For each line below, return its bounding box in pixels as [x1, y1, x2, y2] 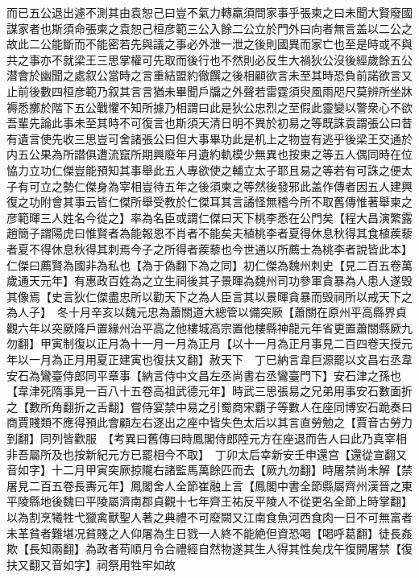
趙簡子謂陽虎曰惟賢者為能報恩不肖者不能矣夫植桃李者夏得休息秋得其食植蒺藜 [6, 225, 413, 242]
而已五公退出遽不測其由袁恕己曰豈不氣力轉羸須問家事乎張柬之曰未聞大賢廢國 [6, 4, 413, 20]
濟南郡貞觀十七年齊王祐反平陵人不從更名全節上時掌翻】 [118, 493, 413, 510]
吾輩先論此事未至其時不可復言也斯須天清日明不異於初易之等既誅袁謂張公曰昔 [6, 114, 413, 131]
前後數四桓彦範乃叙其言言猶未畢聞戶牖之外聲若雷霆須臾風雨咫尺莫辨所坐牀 [17, 82, 413, 99]
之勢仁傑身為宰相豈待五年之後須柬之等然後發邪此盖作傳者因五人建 [51, 177, 401, 194]
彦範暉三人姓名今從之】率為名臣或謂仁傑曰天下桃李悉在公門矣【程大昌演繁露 [6, 208, 413, 225]
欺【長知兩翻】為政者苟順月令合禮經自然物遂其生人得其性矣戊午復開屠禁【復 [6, 540, 413, 557]
